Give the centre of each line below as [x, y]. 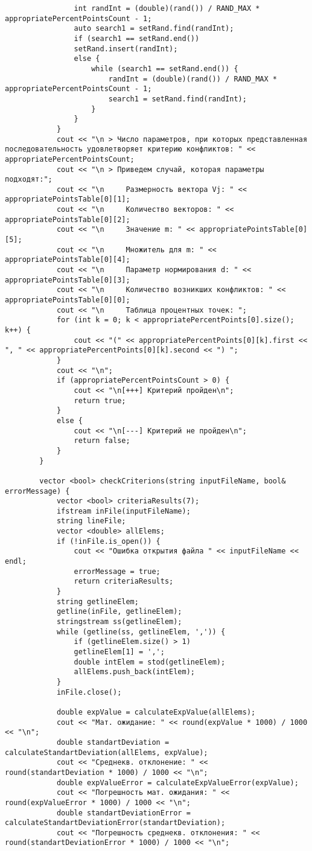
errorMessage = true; [117, 571]
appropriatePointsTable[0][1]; [68, 199]
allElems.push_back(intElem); [134, 672]
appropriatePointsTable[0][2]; [68, 219]
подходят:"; [29, 180]
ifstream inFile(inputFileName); [123, 511]
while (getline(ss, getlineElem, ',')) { [141, 632]
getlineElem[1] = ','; [119, 652]
